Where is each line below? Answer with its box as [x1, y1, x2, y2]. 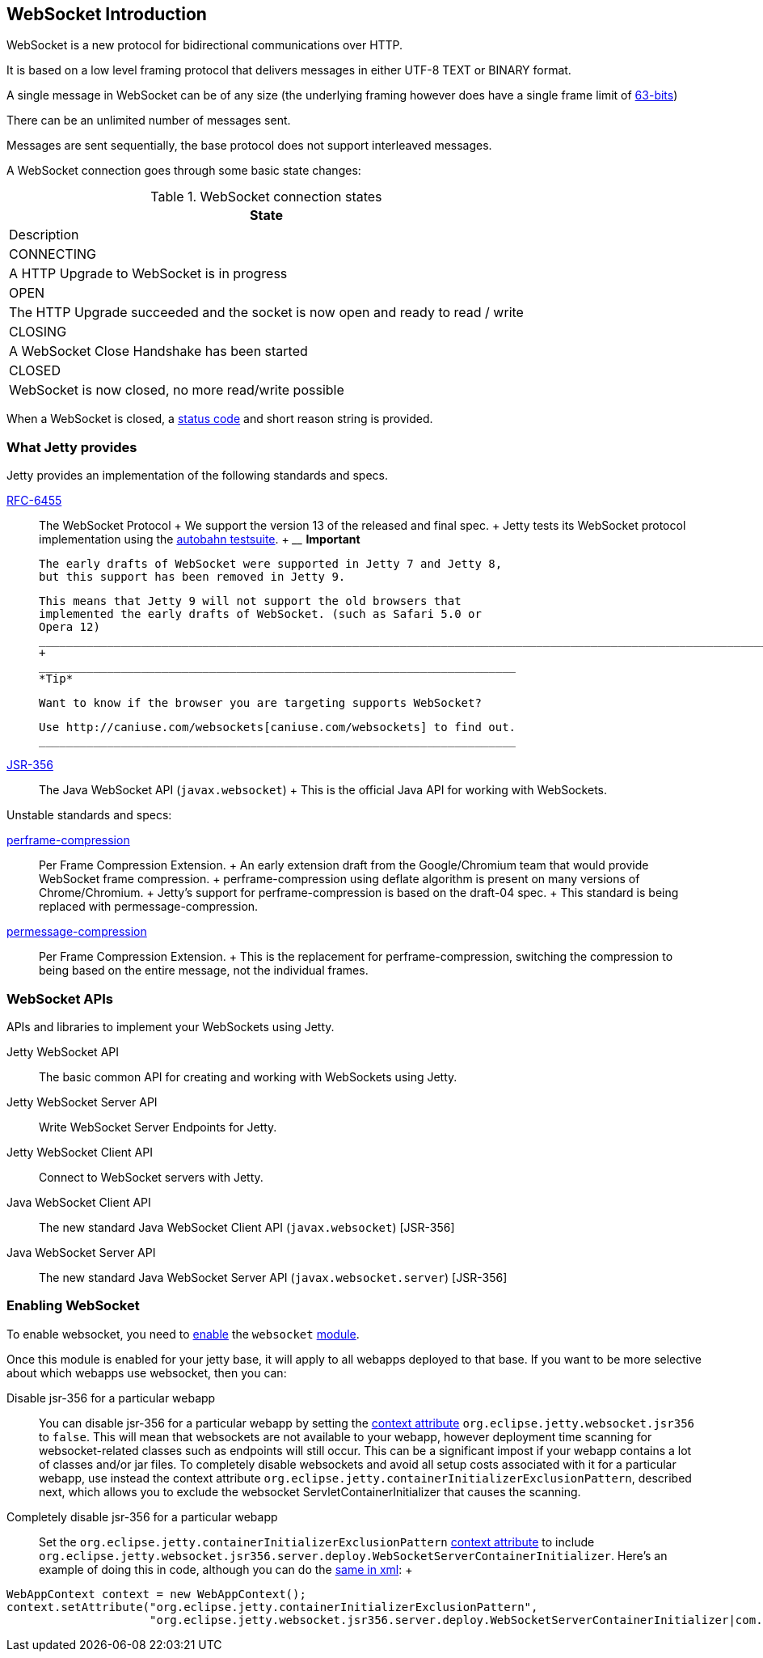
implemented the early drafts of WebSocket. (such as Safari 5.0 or [39, 607, 482, 621]
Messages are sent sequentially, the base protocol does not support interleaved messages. [6, 138, 492, 153]
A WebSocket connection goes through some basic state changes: [6, 163, 361, 178]
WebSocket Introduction [6, 4, 207, 24]
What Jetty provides [6, 438, 137, 455]
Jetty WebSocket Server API [6, 1094, 158, 1109]
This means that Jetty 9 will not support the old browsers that [39, 594, 462, 608]
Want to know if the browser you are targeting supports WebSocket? [39, 696, 482, 710]
